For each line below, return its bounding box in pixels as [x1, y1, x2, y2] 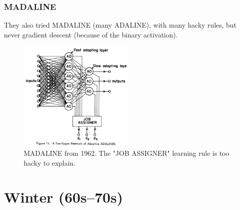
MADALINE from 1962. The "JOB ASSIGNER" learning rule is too [24, 148, 229, 158]
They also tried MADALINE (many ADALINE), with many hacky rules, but [4, 20, 237, 30]
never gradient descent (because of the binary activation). [4, 29, 178, 39]
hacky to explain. [24, 157, 76, 168]
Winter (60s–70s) [4, 186, 123, 207]
